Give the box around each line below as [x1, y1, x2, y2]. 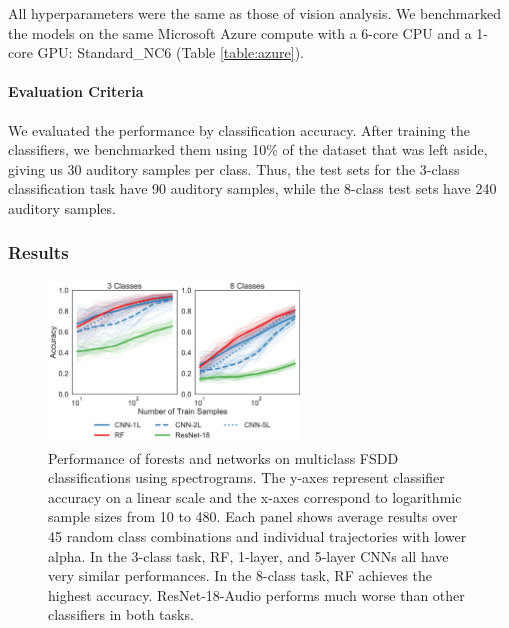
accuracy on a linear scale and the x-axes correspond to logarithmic [48, 486, 462, 507]
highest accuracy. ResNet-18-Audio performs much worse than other [48, 584, 465, 605]
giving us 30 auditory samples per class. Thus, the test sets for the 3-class [8, 158, 460, 179]
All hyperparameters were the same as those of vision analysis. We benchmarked [8, 3, 502, 23]
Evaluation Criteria [8, 81, 144, 102]
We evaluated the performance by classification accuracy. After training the [8, 119, 470, 140]
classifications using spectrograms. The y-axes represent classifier [48, 467, 445, 488]
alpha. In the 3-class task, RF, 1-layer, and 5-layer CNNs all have [48, 545, 449, 566]
